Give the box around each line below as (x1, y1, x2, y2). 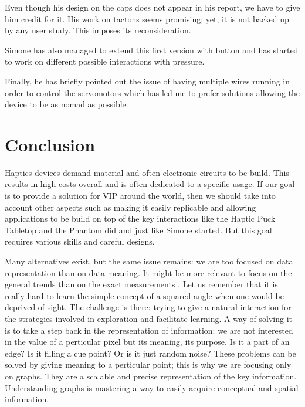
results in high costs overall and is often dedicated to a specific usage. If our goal (5, 178, 295, 190)
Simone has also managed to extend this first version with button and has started (5, 43, 299, 56)
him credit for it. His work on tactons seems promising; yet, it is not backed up (5, 12, 289, 25)
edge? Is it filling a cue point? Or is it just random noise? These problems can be (5, 347, 296, 359)
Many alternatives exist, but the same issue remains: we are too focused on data (5, 255, 293, 267)
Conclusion (5, 132, 96, 156)
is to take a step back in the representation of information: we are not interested (5, 324, 293, 336)
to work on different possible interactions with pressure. (5, 55, 205, 67)
